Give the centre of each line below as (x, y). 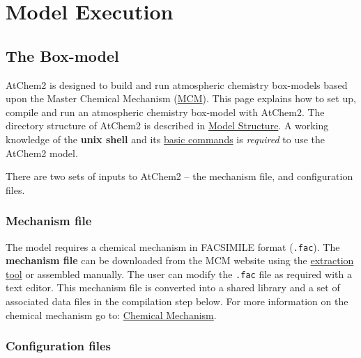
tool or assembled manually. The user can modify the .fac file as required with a (179, 274)
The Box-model (62, 55)
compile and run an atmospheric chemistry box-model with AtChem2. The (165, 112)
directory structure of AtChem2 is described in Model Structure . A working (167, 125)
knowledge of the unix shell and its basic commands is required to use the (166, 139)
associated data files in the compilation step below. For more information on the (177, 301)
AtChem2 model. (42, 153)
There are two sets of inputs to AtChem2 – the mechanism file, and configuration (179, 176)
